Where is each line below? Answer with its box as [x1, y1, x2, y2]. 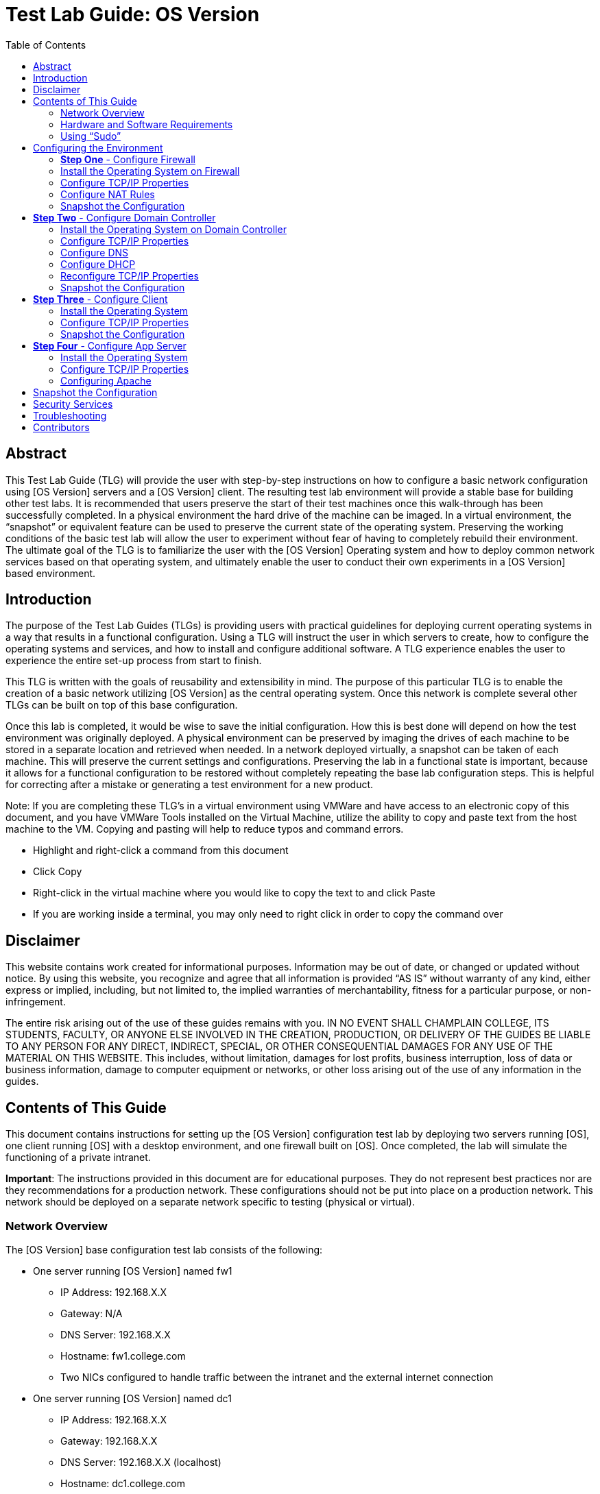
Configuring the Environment [33, 141, 163, 154]
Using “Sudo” [60, 130, 121, 142]
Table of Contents [5, 38, 86, 51]
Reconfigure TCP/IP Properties [60, 269, 199, 282]
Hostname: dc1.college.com [60, 1477, 185, 1489]
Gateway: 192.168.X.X [60, 1434, 158, 1447]
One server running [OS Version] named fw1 [33, 1264, 232, 1277]
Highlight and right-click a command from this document [33, 844, 289, 857]
